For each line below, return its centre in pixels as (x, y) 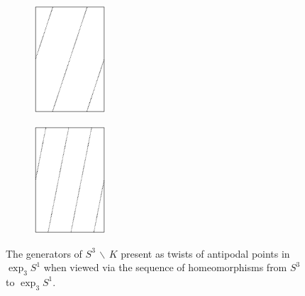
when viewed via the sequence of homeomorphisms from (165, 267)
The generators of (44, 253)
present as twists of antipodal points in (205, 253)
